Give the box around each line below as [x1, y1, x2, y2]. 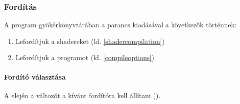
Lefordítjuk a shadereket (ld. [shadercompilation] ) [15, 36, 165, 46]
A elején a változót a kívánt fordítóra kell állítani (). [4, 90, 161, 100]
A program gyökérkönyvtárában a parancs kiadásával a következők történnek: [4, 20, 237, 30]
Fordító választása [4, 71, 66, 82]
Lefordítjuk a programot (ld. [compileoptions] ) [15, 52, 154, 62]
